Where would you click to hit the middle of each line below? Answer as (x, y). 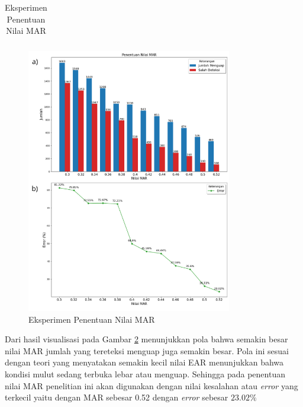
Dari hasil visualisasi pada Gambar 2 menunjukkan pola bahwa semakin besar (146, 339)
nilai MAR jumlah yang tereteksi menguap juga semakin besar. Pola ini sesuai (147, 350)
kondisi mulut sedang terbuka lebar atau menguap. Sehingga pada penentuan (145, 373)
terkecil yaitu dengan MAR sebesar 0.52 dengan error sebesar (117, 397)
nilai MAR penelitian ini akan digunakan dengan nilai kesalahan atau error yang (151, 385)
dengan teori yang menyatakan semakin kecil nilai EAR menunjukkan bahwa (144, 362)
